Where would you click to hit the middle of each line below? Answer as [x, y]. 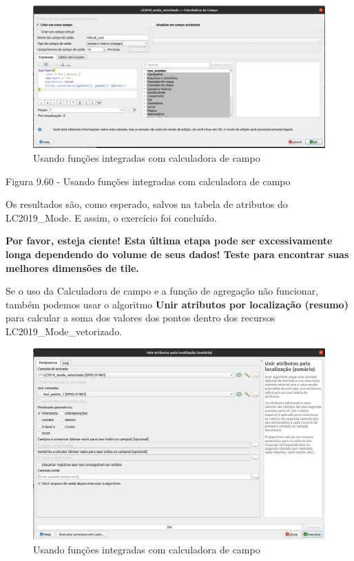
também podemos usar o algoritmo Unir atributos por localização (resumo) [177, 304]
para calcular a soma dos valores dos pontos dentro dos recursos [140, 318]
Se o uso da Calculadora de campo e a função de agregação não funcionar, [162, 291]
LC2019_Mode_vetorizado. [64, 331]
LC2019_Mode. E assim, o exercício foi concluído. [111, 217]
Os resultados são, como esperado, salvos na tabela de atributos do [147, 204]
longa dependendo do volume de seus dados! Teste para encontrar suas [177, 254]
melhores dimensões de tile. [72, 267]
